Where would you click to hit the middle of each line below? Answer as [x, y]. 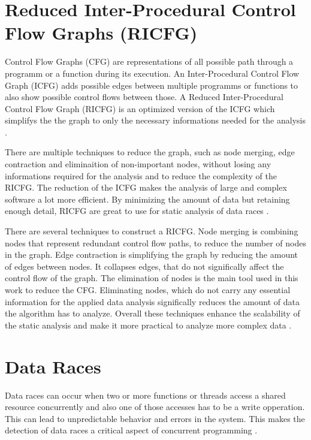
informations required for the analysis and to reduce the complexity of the [141, 175]
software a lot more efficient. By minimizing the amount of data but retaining [147, 199]
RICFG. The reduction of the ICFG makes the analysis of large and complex [146, 187]
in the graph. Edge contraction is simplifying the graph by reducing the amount [152, 254]
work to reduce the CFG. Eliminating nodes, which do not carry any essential [148, 290]
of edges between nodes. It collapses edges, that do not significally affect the [144, 266]
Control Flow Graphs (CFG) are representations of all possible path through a [149, 61]
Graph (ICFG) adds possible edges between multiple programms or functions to [152, 85]
